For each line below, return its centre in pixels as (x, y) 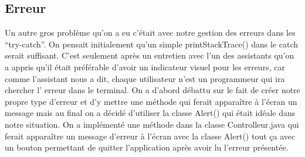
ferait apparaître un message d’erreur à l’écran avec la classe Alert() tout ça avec (150, 136)
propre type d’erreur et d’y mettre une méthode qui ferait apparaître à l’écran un (151, 101)
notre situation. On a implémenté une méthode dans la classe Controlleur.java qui (152, 124)
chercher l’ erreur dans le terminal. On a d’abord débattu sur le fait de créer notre (152, 90)
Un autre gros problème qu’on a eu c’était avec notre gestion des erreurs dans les (150, 33)
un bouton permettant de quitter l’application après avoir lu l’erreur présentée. (147, 147)
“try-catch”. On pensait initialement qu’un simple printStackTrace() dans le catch (152, 44)
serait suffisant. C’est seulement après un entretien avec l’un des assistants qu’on (150, 55)
